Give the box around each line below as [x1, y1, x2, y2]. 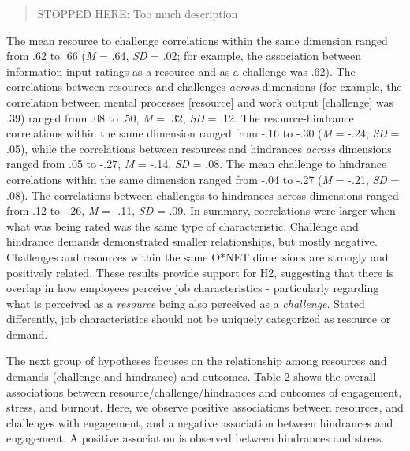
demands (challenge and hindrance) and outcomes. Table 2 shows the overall [6, 368, 376, 385]
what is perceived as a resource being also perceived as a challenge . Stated [6, 295, 365, 311]
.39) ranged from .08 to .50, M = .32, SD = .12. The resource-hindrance [6, 109, 354, 126]
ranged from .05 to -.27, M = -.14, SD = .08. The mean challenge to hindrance [6, 156, 387, 172]
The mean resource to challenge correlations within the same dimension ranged [6, 32, 388, 48]
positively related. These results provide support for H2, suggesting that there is [6, 264, 394, 280]
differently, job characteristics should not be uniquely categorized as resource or [6, 310, 391, 327]
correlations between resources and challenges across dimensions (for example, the [6, 78, 402, 95]
